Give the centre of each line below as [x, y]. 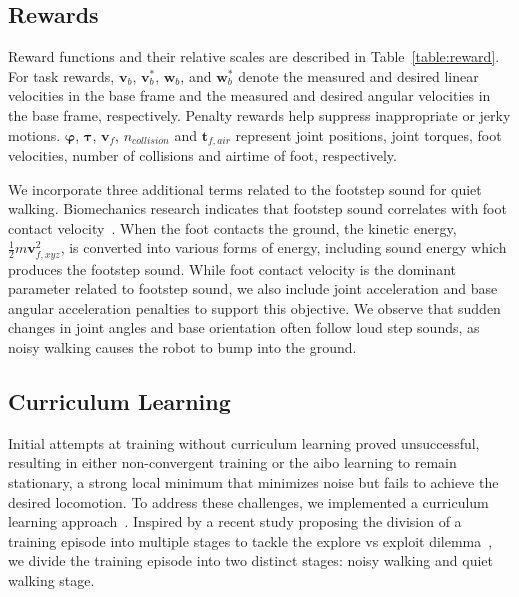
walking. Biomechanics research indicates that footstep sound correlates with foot [257, 208]
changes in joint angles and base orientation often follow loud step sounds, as [244, 327]
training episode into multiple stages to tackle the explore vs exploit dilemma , [250, 540]
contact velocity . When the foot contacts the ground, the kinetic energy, [232, 227]
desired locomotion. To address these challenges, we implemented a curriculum [248, 501]
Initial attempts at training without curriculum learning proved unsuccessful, [244, 442]
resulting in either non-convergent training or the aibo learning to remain [232, 462]
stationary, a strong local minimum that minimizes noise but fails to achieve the [253, 481]
